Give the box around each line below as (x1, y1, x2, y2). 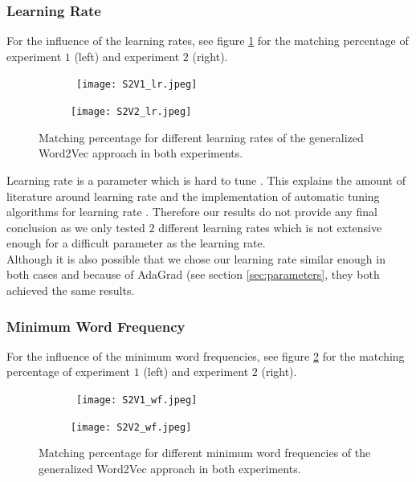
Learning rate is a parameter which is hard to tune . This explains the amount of (6, 171, 406, 188)
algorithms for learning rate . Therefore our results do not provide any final (6, 203, 377, 220)
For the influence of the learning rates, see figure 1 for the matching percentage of (6, 32, 409, 49)
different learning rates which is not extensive (158, 219, 382, 235)
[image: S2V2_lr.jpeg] (71, 106, 192, 118)
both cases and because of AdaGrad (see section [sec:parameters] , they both (6, 266, 380, 283)
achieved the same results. (6, 282, 135, 299)
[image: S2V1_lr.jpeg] (76, 79, 198, 91)
